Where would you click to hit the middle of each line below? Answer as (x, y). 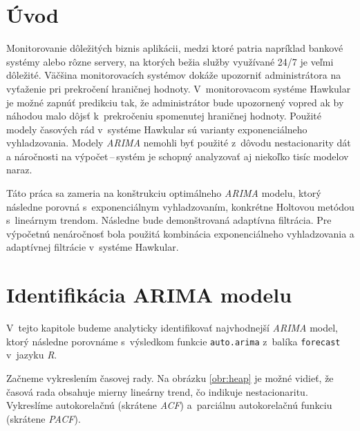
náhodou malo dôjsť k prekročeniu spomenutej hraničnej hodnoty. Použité (164, 116)
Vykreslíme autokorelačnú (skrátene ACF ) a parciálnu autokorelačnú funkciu (169, 405)
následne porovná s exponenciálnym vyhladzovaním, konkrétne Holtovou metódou (180, 206)
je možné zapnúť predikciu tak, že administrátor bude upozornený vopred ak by (175, 102)
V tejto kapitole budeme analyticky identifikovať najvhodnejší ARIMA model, (172, 328)
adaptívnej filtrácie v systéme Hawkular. (93, 247)
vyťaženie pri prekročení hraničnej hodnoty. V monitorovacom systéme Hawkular (179, 88)
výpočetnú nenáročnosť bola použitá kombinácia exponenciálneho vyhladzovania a (180, 233)
